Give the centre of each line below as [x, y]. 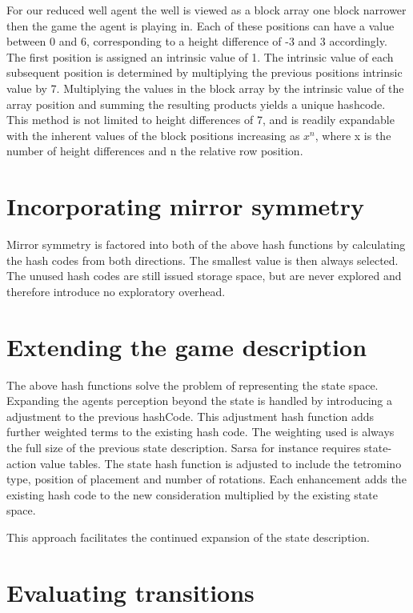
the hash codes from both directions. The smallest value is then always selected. [202, 260]
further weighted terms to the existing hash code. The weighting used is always [200, 432]
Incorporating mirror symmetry [186, 206]
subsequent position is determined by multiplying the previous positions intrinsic [204, 72]
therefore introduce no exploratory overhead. [116, 291]
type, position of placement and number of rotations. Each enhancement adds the [206, 479]
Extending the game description [187, 346]
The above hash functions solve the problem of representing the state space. [192, 385]
